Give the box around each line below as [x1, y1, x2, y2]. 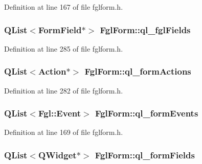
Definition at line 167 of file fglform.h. [4, 2, 123, 12]
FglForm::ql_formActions [84, 65, 191, 78]
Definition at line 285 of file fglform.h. [4, 43, 123, 54]
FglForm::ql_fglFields [100, 23, 191, 36]
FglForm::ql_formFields [95, 148, 195, 161]
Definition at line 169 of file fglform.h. [4, 127, 123, 137]
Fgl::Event [38, 107, 81, 120]
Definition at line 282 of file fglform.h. [4, 85, 123, 96]
